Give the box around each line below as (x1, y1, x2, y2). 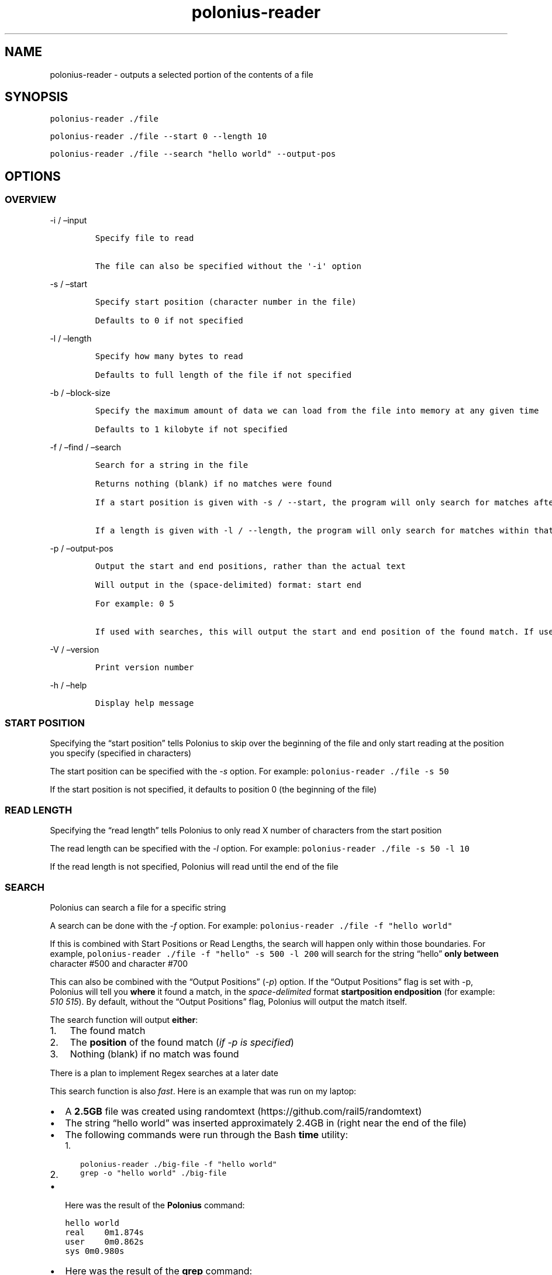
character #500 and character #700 (50, 958, 188, 969)
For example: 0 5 (95, 598, 174, 608)
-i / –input (50, 215, 87, 225)
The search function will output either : (50, 1014, 198, 1025)
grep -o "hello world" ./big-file (80, 1168, 227, 1177)
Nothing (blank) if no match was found (70, 1047, 239, 1060)
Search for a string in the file (95, 460, 249, 470)
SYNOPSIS (5, 89, 68, 105)
